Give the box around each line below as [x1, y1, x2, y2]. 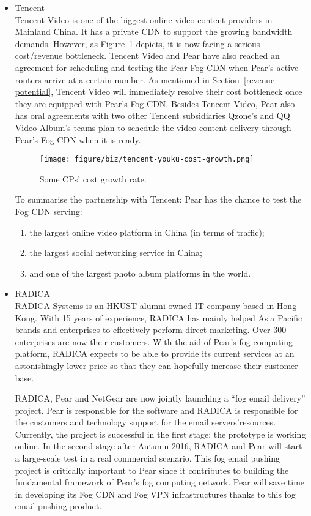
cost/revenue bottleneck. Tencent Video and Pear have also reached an [15, 49, 280, 62]
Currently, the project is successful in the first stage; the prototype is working [15, 427, 306, 440]
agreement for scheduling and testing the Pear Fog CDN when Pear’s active [15, 61, 299, 73]
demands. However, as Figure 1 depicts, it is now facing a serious [15, 37, 260, 50]
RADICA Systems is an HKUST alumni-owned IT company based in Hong [15, 299, 297, 312]
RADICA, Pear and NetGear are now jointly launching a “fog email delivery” [15, 392, 306, 405]
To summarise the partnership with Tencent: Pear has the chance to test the [15, 193, 302, 206]
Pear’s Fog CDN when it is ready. [15, 133, 141, 146]
